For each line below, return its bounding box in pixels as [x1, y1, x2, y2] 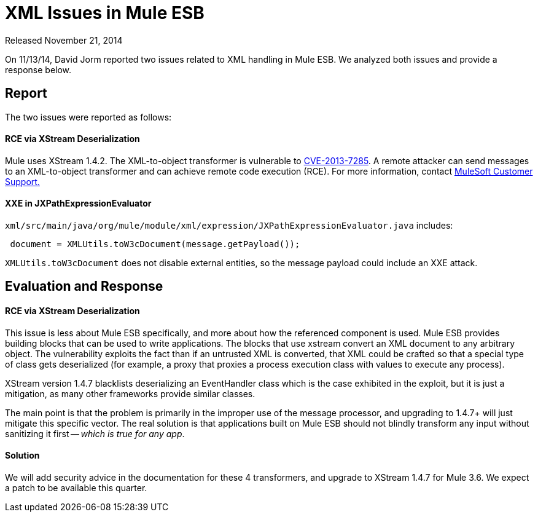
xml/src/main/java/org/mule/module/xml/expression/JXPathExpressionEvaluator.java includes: [5, 220, 453, 231]
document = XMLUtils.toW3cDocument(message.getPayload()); [10, 239, 300, 250]
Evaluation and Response [5, 278, 163, 294]
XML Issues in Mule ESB [5, 2, 205, 23]
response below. [5, 64, 72, 75]
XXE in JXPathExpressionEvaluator [5, 198, 152, 209]
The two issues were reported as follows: [5, 111, 172, 122]
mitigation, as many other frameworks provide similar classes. [5, 388, 255, 399]
